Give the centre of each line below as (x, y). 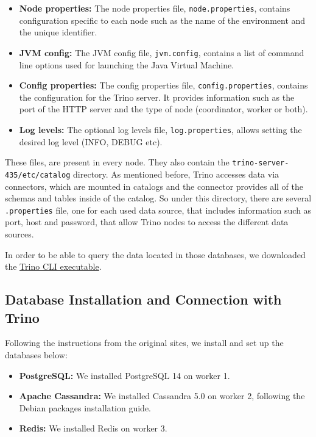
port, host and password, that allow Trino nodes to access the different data (147, 222)
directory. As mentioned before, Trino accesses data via (176, 174)
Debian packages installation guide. (85, 407)
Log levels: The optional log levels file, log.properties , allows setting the (160, 129)
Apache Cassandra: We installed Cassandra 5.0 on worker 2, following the (162, 396)
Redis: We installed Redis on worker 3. (93, 428)
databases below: (36, 354)
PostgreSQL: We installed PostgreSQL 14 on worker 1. (125, 375)
